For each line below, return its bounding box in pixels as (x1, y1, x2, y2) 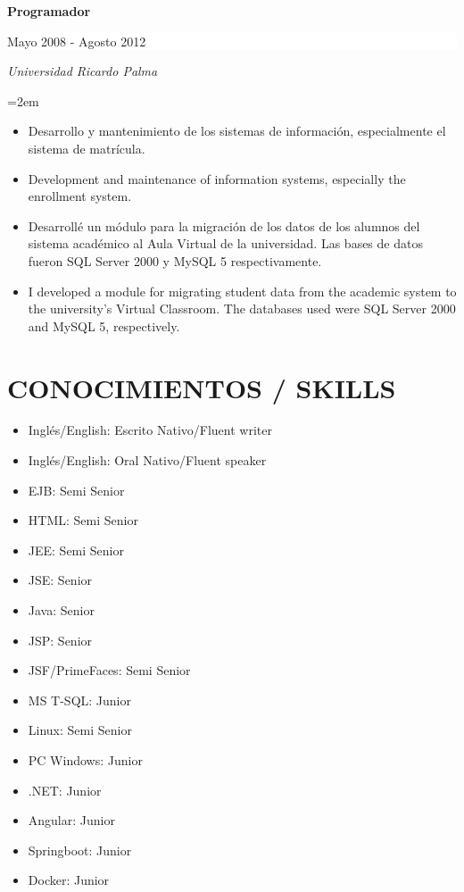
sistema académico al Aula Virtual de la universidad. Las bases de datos (28, 234, 423, 253)
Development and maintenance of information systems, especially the (28, 169, 406, 188)
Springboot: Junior (28, 840, 132, 859)
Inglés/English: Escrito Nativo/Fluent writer (28, 421, 272, 439)
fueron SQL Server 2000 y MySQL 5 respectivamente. (28, 251, 322, 270)
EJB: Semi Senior (28, 480, 125, 499)
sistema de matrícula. (28, 138, 145, 157)
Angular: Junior (28, 811, 115, 829)
